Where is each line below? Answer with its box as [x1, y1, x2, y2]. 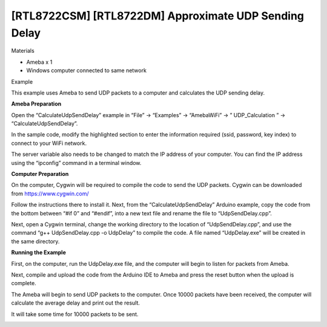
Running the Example [11, 249, 67, 256]
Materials [11, 47, 35, 55]
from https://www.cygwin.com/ [11, 190, 89, 197]
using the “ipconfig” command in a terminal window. [11, 159, 142, 166]
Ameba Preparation [11, 100, 62, 107]
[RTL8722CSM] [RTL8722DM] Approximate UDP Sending [11, 9, 305, 22]
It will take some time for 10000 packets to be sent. [11, 310, 139, 318]
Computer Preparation [11, 170, 69, 178]
